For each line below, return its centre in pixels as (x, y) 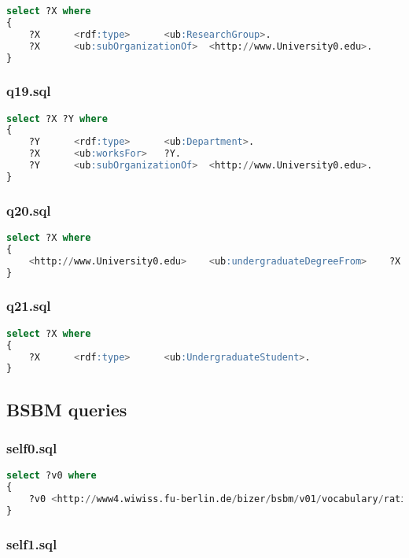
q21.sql (29, 306)
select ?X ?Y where (57, 118)
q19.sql (29, 91)
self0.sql (32, 447)
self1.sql (32, 543)
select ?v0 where (52, 476)
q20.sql (29, 210)
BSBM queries (67, 409)
